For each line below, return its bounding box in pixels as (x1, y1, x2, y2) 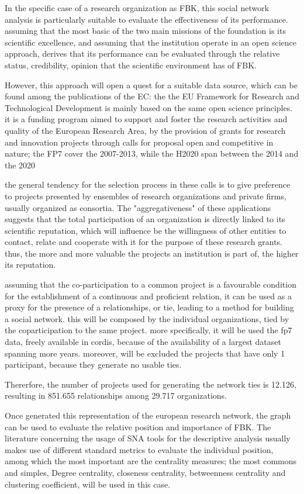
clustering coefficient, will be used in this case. (5, 478, 171, 490)
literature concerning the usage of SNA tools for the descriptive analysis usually (5, 432, 291, 444)
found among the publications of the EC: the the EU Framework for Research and (5, 90, 299, 102)
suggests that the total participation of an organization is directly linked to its (5, 213, 285, 225)
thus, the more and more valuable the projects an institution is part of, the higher (5, 247, 299, 259)
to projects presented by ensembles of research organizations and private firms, (5, 189, 286, 202)
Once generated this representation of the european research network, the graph (5, 409, 291, 421)
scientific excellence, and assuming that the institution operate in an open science (5, 36, 296, 48)
